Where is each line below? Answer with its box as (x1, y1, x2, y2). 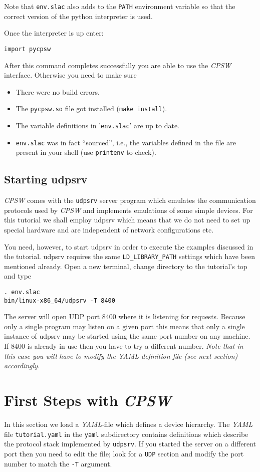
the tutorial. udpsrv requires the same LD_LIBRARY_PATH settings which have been (4, 251, 255, 262)
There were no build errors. (16, 86, 100, 97)
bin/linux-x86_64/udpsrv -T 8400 (4, 297, 115, 304)
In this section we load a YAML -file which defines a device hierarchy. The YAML (4, 418, 253, 429)
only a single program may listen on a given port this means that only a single (4, 321, 245, 331)
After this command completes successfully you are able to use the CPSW (4, 60, 231, 70)
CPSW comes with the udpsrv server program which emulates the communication (4, 195, 256, 205)
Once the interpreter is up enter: (4, 28, 104, 38)
